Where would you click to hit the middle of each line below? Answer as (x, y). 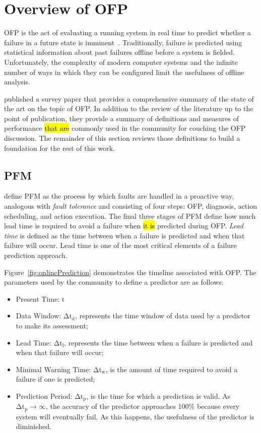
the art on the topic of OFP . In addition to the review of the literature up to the (129, 108)
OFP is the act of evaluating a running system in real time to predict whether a (127, 32)
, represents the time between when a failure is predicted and (158, 342)
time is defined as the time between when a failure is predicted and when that (124, 235)
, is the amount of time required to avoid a (172, 369)
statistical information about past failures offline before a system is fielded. (119, 52)
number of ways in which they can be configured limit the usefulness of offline (124, 72)
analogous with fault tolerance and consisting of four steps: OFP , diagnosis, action (130, 206)
